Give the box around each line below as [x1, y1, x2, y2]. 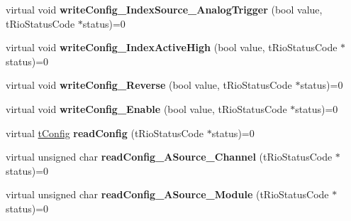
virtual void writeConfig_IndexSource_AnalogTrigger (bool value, [6, 2, 323, 16]
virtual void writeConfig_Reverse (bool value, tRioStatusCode [6, 77, 292, 92]
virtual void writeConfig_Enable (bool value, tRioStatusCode [6, 101, 287, 116]
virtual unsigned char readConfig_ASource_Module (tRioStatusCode [6, 187, 329, 202]
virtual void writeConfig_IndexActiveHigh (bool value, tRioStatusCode [6, 40, 338, 55]
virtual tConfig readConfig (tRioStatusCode [6, 125, 204, 140]
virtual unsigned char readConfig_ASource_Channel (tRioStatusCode [6, 149, 333, 164]
